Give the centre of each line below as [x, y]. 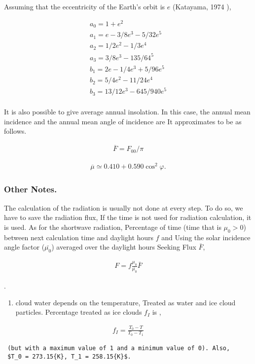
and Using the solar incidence [206, 237]
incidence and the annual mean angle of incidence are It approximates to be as [123, 121]
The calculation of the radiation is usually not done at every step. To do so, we [124, 207]
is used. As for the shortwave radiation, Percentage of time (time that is [113, 227]
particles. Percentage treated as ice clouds [79, 312]
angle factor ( [24, 247]
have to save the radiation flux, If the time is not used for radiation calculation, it [128, 217]
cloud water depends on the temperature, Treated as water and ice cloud [126, 302]
